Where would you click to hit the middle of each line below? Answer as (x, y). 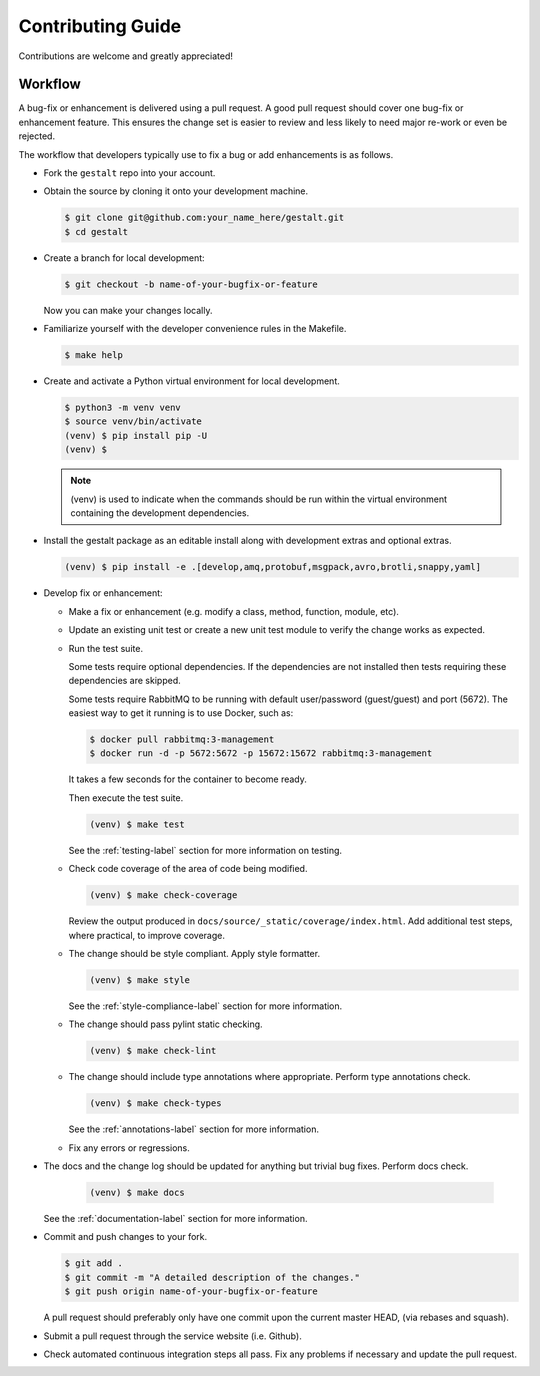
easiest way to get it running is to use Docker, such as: (181, 713)
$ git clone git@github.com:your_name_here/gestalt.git (204, 218)
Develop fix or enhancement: (103, 593)
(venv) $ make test (137, 824)
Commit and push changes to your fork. (125, 1237)
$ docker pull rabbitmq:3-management (182, 739)
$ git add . (94, 1263)
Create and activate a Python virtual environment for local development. (191, 381)
